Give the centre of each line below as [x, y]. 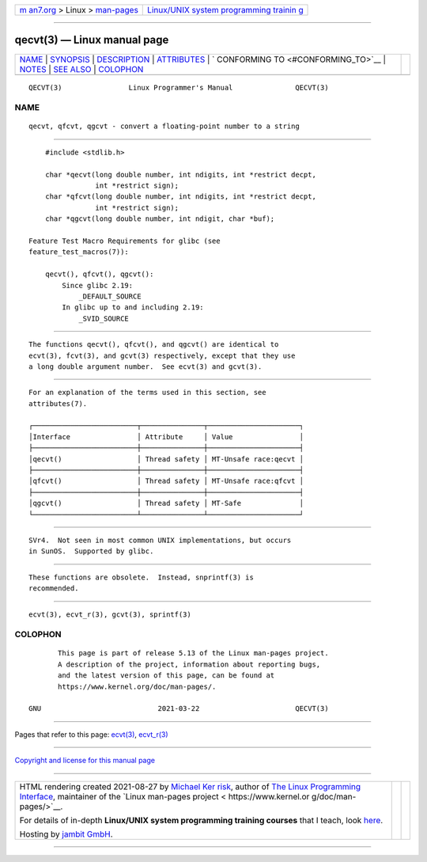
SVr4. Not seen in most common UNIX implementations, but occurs [160, 540]
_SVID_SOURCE [104, 318]
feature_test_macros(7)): [79, 252]
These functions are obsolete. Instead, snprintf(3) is [142, 577]
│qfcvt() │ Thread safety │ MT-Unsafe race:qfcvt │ [166, 481]
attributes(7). [58, 403]
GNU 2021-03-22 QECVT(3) [179, 709]
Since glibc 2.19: [98, 285]
